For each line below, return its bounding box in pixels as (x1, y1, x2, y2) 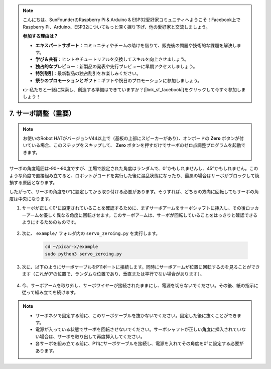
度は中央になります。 (9, 196, 53, 202)
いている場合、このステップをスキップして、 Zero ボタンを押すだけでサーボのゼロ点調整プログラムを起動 (23, 142, 241, 148)
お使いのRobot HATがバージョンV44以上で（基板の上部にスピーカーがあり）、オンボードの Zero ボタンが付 (23, 136, 244, 142)
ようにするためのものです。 (22, 219, 79, 225)
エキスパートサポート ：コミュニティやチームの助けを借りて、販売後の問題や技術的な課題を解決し (35, 42, 237, 48)
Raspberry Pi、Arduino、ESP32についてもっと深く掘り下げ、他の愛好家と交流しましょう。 (23, 24, 210, 30)
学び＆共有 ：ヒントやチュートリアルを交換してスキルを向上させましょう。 (35, 56, 189, 62)
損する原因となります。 (9, 180, 58, 186)
